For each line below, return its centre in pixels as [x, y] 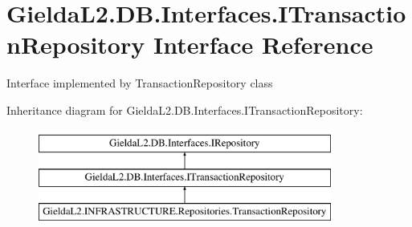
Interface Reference [263, 45]
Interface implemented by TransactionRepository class [140, 83]
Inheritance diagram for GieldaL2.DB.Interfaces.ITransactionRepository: [185, 109]
